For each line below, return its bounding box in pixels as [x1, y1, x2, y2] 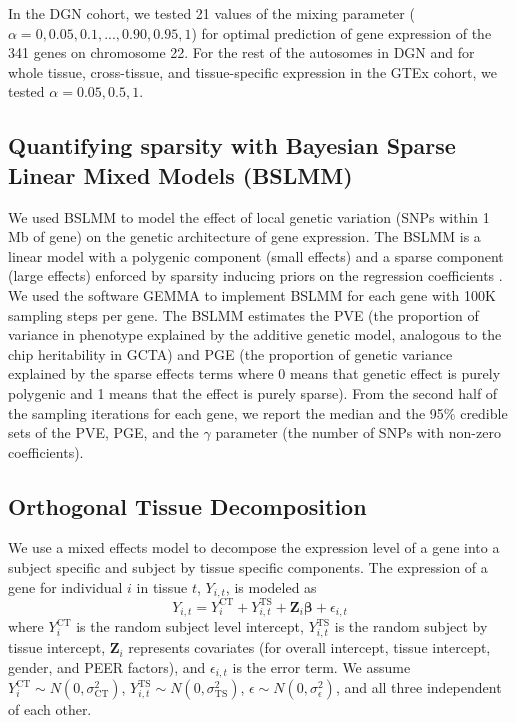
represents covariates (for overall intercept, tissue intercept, [128, 637, 491, 658]
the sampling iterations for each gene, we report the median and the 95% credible [8, 402, 508, 423]
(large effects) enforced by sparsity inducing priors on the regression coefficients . [8, 265, 503, 286]
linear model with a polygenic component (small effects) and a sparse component [8, 245, 504, 266]
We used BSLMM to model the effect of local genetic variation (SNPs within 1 [8, 206, 490, 227]
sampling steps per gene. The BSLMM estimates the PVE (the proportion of [8, 304, 479, 325]
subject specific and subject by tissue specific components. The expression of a [8, 557, 488, 578]
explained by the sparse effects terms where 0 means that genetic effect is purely [8, 363, 501, 384]
